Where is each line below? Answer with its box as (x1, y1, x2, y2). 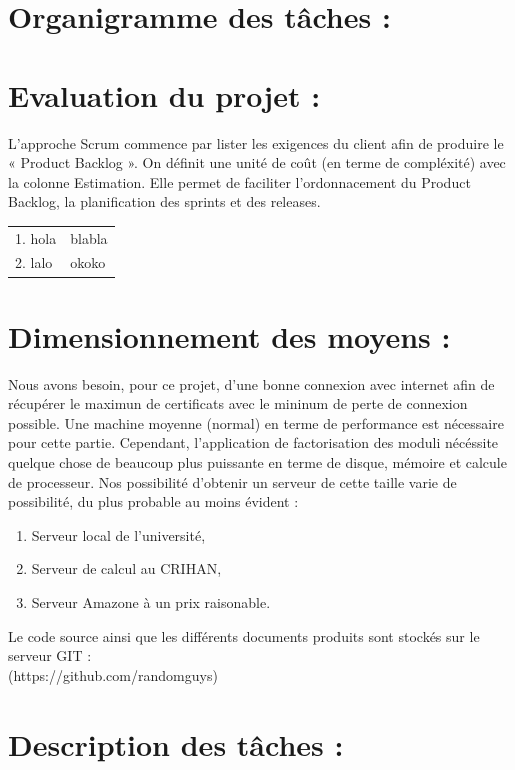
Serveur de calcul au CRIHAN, (31, 558, 222, 579)
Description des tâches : (8, 723, 344, 764)
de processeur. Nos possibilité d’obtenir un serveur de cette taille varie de (8, 471, 457, 492)
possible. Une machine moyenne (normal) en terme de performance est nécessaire (8, 412, 504, 433)
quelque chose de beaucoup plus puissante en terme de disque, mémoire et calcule (8, 452, 507, 473)
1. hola (15, 227, 57, 248)
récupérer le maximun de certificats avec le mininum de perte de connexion (8, 393, 468, 414)
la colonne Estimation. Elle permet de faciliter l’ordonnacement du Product (8, 171, 471, 192)
